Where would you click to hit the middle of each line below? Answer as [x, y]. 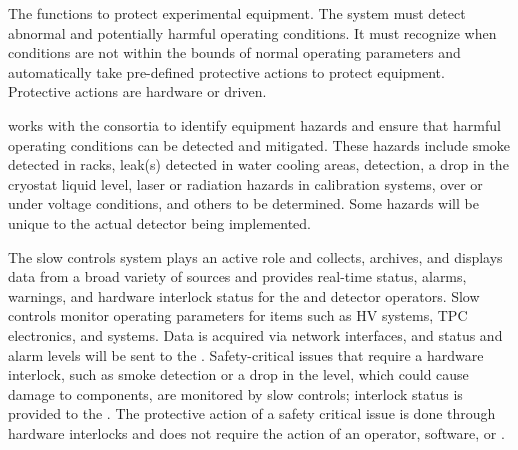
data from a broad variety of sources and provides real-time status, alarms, [237, 276]
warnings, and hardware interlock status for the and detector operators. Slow [244, 295]
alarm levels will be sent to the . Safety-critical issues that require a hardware [246, 354]
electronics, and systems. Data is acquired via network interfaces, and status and [255, 334]
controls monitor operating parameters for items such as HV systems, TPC [238, 315]
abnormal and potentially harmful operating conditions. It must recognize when [252, 32]
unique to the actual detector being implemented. [159, 222]
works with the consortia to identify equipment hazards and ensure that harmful [254, 124]
